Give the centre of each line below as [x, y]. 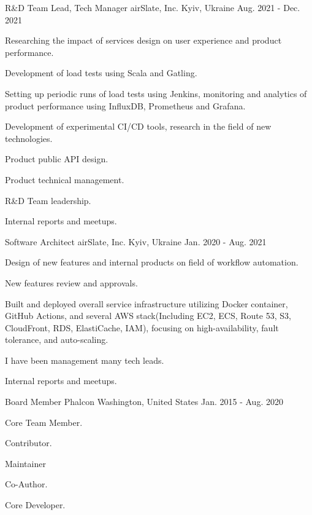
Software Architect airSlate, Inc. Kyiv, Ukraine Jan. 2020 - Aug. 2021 [136, 241]
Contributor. [29, 443]
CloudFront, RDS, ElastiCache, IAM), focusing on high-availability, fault [142, 327]
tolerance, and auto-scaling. [57, 340]
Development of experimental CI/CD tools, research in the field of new [138, 126]
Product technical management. [65, 179]
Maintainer [25, 463]
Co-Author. [26, 484]
